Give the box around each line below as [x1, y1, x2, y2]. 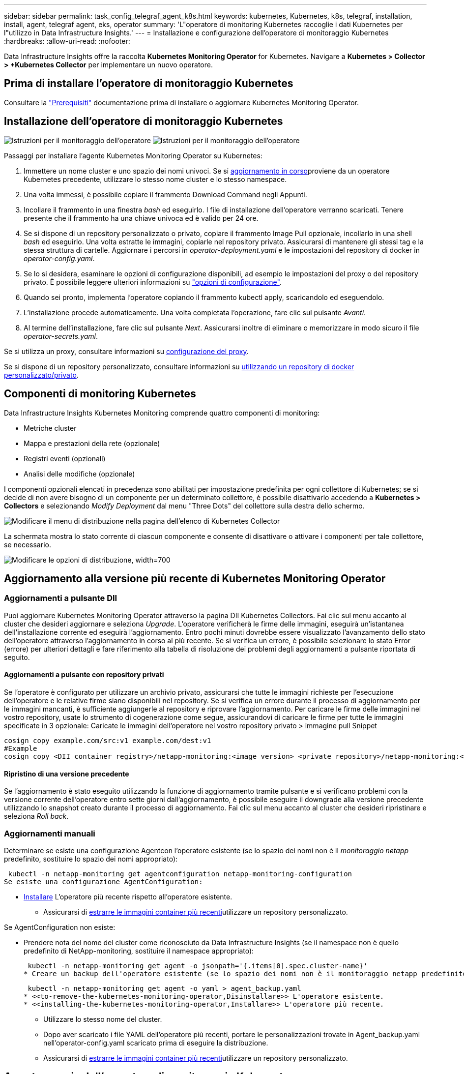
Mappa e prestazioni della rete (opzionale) [24, 439, 160, 447]
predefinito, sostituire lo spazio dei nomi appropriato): [4, 854, 178, 863]
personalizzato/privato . [4, 370, 79, 379]
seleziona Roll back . [4, 812, 69, 821]
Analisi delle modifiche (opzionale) [24, 469, 135, 478]
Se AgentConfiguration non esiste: [4, 923, 116, 931]
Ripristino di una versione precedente [4, 769, 129, 778]
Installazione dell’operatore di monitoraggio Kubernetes [4, 115, 283, 128]
